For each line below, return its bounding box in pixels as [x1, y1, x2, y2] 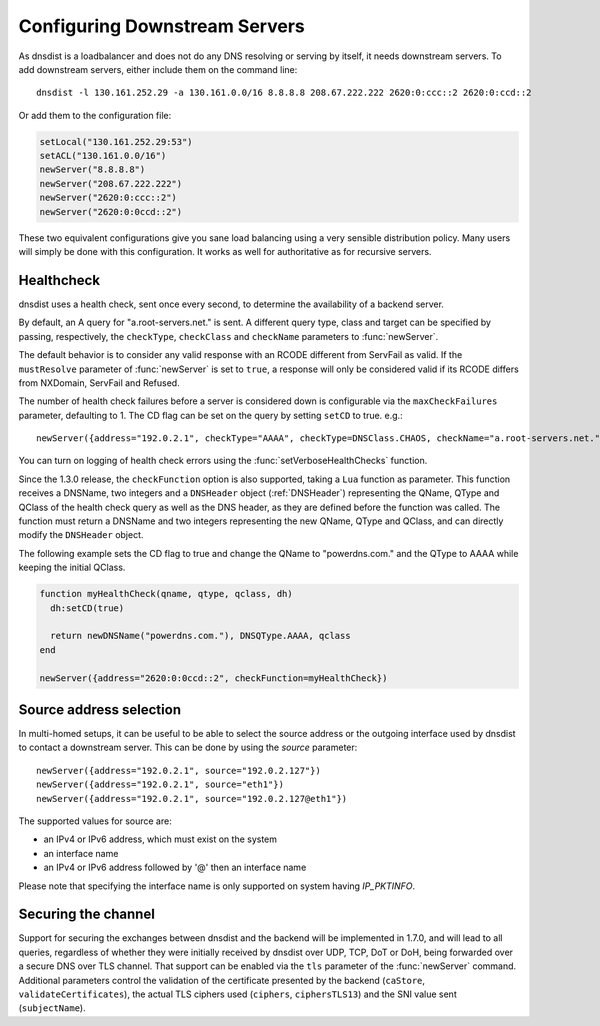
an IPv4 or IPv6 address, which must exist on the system [43, 833, 278, 845]
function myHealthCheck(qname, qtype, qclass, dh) [39, 588, 294, 600]
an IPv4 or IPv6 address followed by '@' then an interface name [43, 861, 307, 874]
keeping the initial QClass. [18, 561, 126, 574]
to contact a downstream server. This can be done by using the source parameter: [18, 741, 358, 754]
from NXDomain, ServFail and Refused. [18, 376, 180, 389]
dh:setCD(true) [50, 602, 125, 614]
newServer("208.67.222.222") [39, 178, 183, 189]
